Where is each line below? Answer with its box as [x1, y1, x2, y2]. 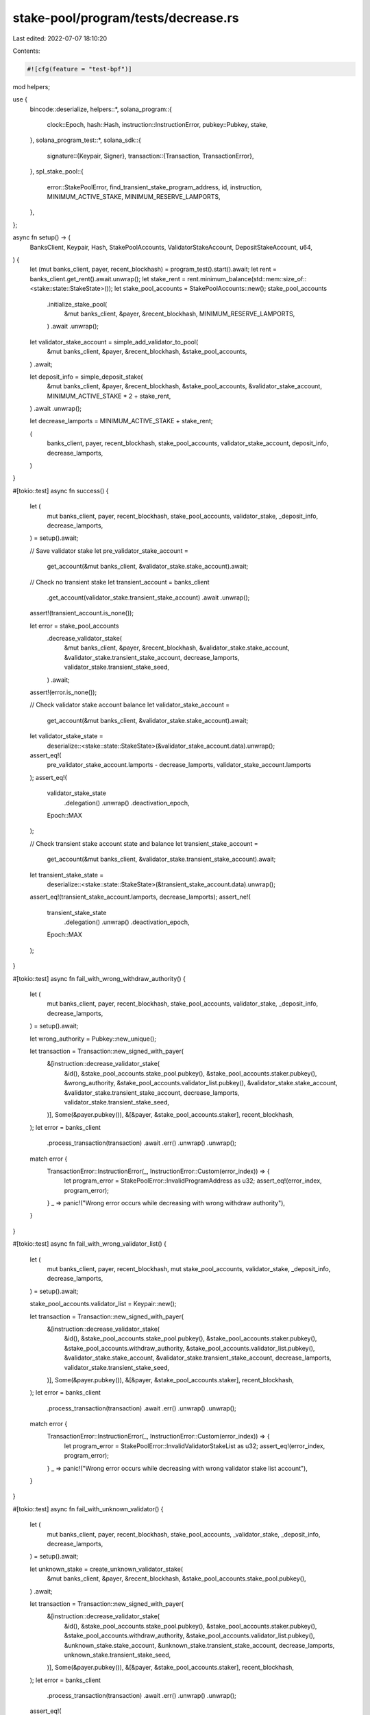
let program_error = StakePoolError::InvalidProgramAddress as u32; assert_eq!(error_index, [64, 1176, 322, 1185]
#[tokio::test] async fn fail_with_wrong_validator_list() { [12, 1240, 167, 1248]
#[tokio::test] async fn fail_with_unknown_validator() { [12, 1504, 164, 1513]
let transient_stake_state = [29, 871, 104, 879]
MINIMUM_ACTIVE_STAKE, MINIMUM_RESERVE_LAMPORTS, [47, 193, 221, 201]
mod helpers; [12, 82, 51, 91]
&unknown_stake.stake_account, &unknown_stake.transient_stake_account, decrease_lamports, [64, 1641, 335, 1649]
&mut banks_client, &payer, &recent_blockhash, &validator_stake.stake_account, [64, 643, 291, 652]
